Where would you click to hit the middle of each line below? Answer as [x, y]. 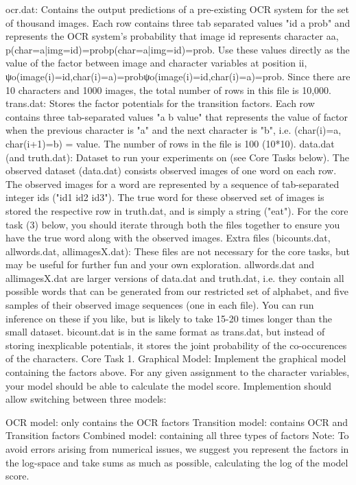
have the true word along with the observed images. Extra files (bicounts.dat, [168, 238]
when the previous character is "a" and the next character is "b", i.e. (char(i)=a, [174, 130]
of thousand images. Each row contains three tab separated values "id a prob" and [178, 22]
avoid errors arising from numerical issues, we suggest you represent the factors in [177, 449]
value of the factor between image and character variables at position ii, [156, 63]
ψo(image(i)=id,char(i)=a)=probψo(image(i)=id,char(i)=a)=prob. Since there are [178, 76]
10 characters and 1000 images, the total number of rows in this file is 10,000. [168, 90]
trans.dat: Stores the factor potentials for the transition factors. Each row [160, 103]
